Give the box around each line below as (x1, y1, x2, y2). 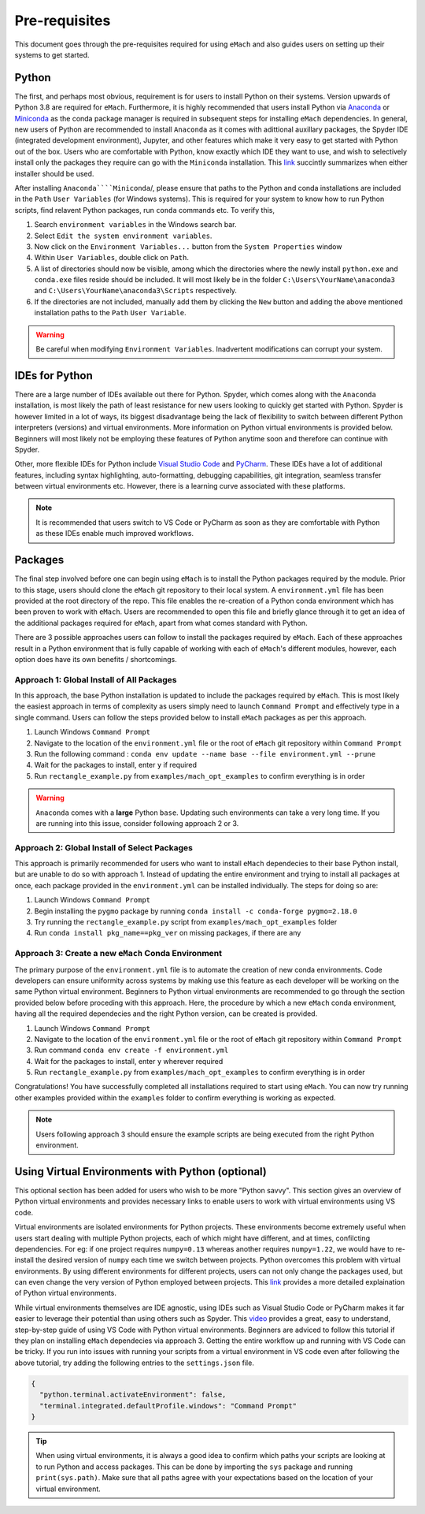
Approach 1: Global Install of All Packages (14, 674, 177, 685)
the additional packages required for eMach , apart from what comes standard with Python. (14, 618, 308, 627)
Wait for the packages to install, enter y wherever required (34, 1056, 224, 1066)
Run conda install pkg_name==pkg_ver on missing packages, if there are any (34, 928, 301, 938)
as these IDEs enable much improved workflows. (35, 529, 194, 538)
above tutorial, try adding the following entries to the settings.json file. (14, 1358, 255, 1367)
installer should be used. (14, 169, 94, 178)
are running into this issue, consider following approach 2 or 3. (35, 818, 239, 828)
